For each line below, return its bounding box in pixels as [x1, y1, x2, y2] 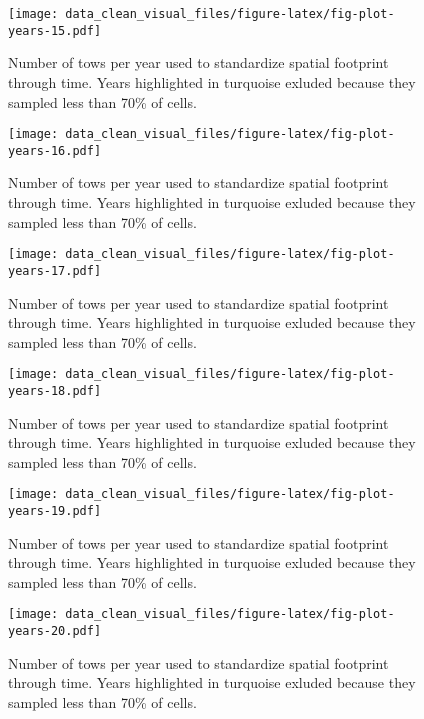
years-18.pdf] [8, 383, 102, 398]
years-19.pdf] [8, 504, 102, 519]
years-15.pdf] [8, 23, 102, 38]
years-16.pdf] [8, 143, 102, 158]
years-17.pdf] [8, 263, 102, 278]
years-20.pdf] [8, 624, 102, 639]
